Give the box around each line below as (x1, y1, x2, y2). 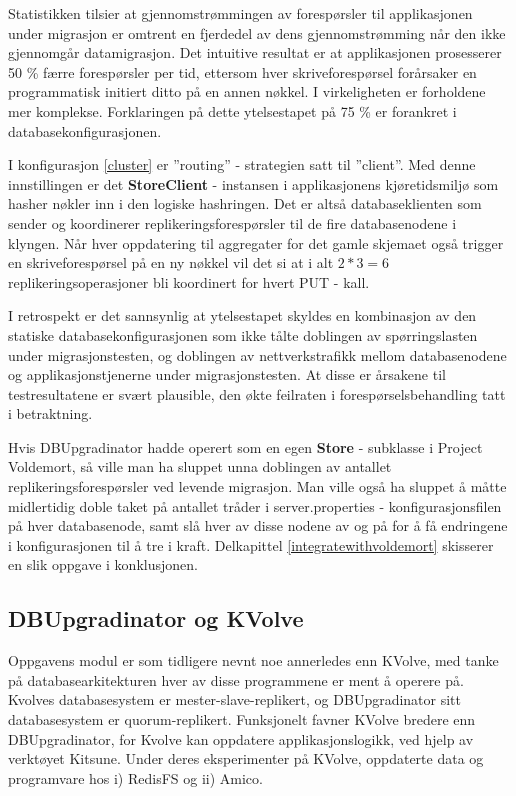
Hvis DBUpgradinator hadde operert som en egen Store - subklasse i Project (8, 436, 483, 457)
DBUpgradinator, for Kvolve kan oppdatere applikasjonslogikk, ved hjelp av (8, 728, 474, 749)
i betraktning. (8, 403, 93, 424)
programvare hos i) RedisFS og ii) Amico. (8, 767, 263, 788)
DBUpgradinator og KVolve (8, 603, 304, 634)
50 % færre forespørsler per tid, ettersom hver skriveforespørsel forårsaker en (8, 61, 477, 82)
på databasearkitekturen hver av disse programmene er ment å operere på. (8, 669, 464, 690)
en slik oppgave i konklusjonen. (8, 554, 198, 575)
